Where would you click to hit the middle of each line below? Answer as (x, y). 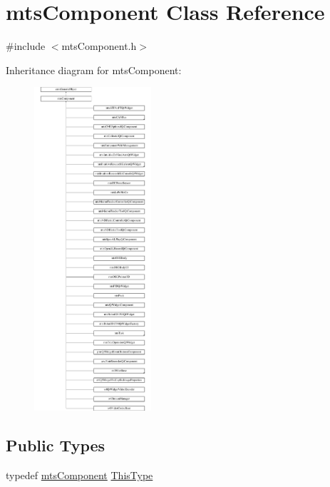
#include (26, 46)
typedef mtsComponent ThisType (79, 475)
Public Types (56, 445)
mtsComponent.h (99, 46)
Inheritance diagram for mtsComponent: (94, 70)
